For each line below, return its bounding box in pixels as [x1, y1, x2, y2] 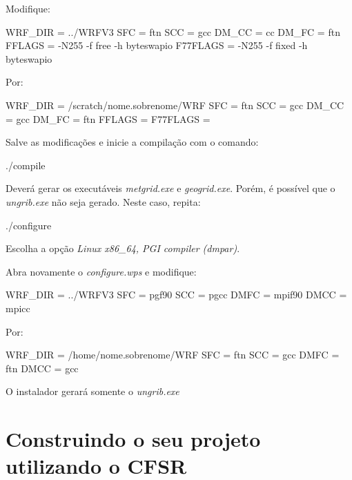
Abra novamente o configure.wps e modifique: [6, 264, 197, 278]
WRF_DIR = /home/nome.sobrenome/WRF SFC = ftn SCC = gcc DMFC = [6, 347, 340, 362]
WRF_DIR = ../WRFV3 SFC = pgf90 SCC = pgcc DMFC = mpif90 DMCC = [6, 287, 347, 302]
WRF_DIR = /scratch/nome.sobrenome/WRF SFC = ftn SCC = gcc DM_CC [6, 97, 344, 112]
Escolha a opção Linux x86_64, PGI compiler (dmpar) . [6, 241, 240, 256]
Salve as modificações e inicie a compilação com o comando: [6, 135, 259, 149]
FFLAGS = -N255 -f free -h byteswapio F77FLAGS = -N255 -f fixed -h [6, 38, 308, 52]
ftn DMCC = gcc [6, 361, 79, 375]
